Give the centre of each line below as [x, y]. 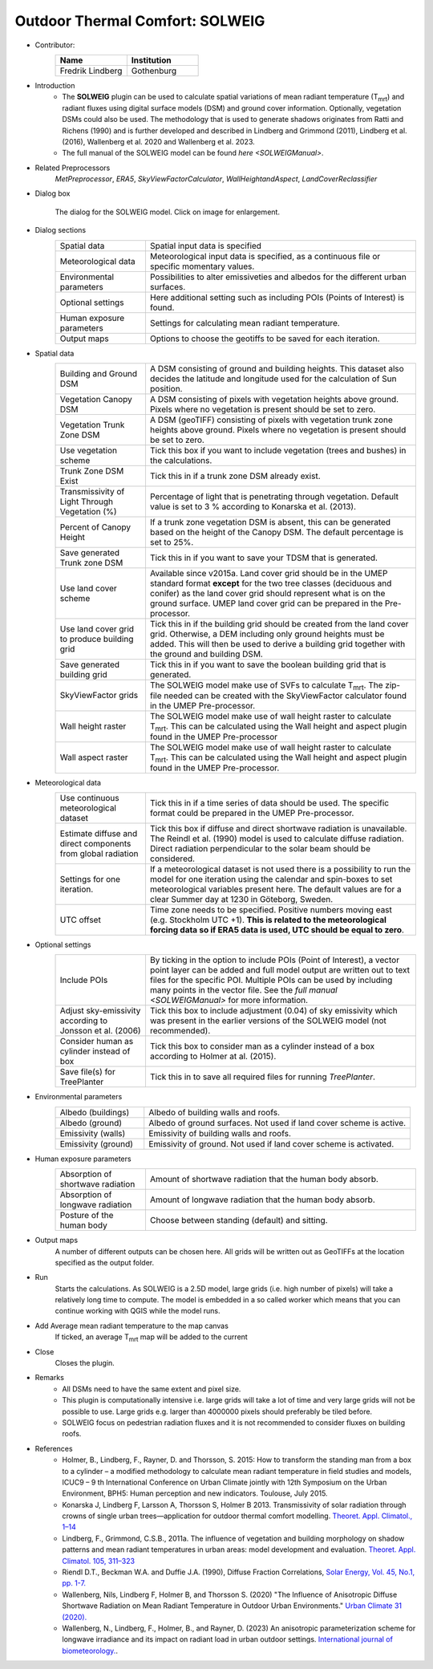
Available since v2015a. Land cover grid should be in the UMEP [269, 574]
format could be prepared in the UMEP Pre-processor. [252, 813]
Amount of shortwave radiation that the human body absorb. [264, 1180]
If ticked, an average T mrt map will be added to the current [151, 1338]
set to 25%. [172, 542]
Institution [151, 60]
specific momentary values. [202, 266]
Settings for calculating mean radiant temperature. [245, 323]
